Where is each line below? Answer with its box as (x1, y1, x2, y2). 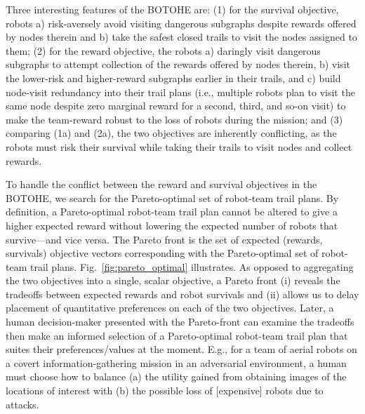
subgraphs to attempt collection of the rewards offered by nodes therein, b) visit (6, 57, 350, 72)
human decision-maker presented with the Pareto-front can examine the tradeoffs (6, 314, 354, 329)
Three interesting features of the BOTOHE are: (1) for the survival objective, (6, 2, 339, 16)
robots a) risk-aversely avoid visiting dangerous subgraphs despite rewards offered (6, 15, 357, 30)
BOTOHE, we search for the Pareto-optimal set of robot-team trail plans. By (6, 190, 339, 205)
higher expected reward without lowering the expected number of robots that (6, 218, 338, 232)
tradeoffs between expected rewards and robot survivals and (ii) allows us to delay (6, 286, 359, 301)
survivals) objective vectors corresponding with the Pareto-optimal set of (6, 246, 319, 260)
